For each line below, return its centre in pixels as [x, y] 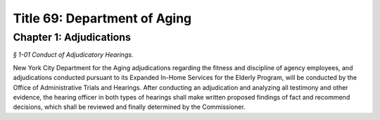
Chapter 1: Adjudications [72, 37]
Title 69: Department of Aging [102, 18]
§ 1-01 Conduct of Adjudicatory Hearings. [73, 55]
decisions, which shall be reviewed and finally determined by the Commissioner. [129, 107]
